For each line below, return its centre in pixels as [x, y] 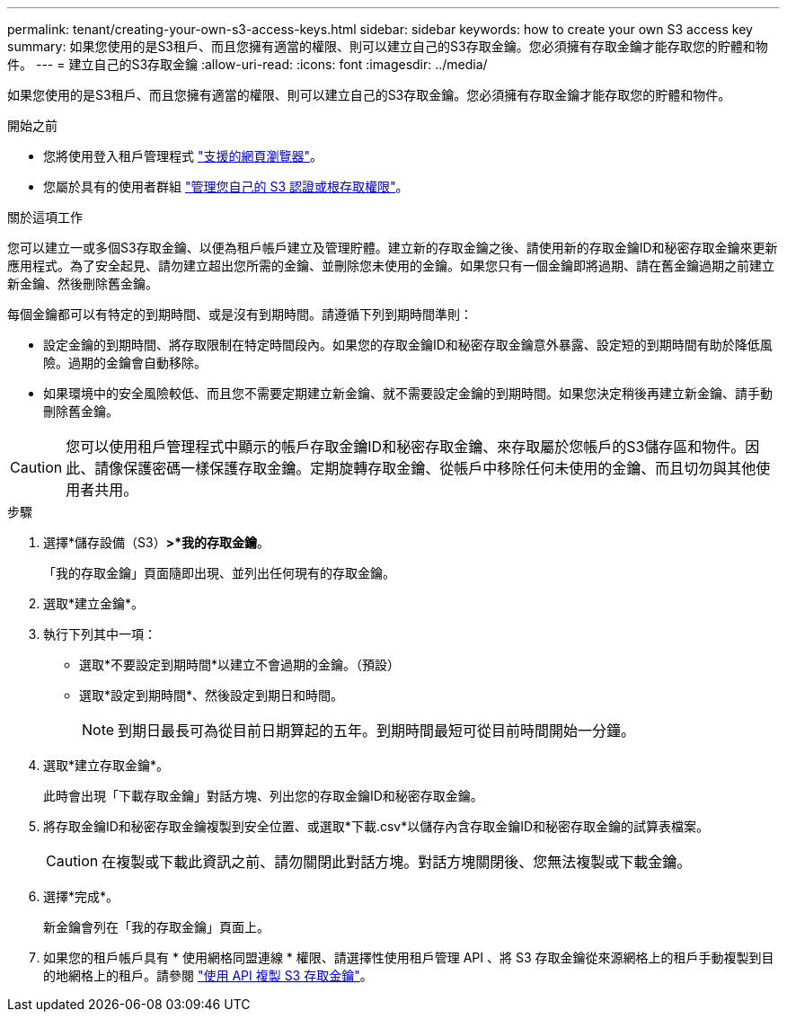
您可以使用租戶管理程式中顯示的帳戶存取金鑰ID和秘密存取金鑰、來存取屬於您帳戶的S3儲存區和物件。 [406, 447]
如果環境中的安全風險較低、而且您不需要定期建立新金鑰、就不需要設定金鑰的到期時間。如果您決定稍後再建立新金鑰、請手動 [408, 393]
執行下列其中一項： [100, 634]
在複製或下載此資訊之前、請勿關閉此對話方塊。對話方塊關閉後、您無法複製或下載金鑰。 [397, 862]
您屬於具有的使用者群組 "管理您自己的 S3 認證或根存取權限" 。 [226, 186]
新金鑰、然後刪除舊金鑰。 [83, 284]
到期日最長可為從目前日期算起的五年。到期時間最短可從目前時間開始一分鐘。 [377, 731]
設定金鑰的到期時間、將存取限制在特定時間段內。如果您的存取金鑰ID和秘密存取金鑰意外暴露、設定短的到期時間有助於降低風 [408, 345]
